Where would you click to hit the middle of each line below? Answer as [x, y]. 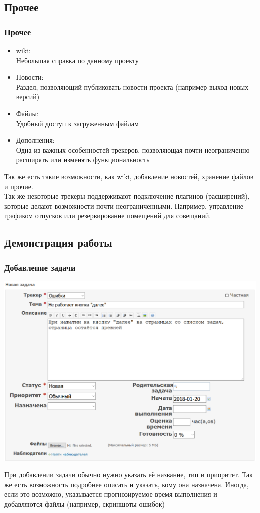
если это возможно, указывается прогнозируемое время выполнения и [111, 494]
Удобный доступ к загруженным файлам [77, 123]
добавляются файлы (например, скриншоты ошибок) [85, 504]
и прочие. [19, 186]
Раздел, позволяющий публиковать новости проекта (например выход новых [132, 86]
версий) [28, 96]
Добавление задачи [40, 267]
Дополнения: [35, 140]
